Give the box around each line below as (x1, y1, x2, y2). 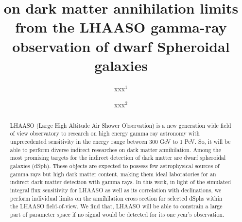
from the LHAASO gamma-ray (15, 17, 227, 37)
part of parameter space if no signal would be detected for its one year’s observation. (10, 210, 225, 218)
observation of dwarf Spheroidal (12, 36, 230, 56)
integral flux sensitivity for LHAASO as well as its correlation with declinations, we (10, 186, 222, 194)
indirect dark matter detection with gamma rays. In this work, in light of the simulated (10, 178, 231, 186)
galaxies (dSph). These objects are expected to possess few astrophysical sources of (10, 161, 220, 170)
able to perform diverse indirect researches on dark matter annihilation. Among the (10, 145, 221, 154)
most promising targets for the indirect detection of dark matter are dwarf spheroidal (10, 154, 226, 162)
